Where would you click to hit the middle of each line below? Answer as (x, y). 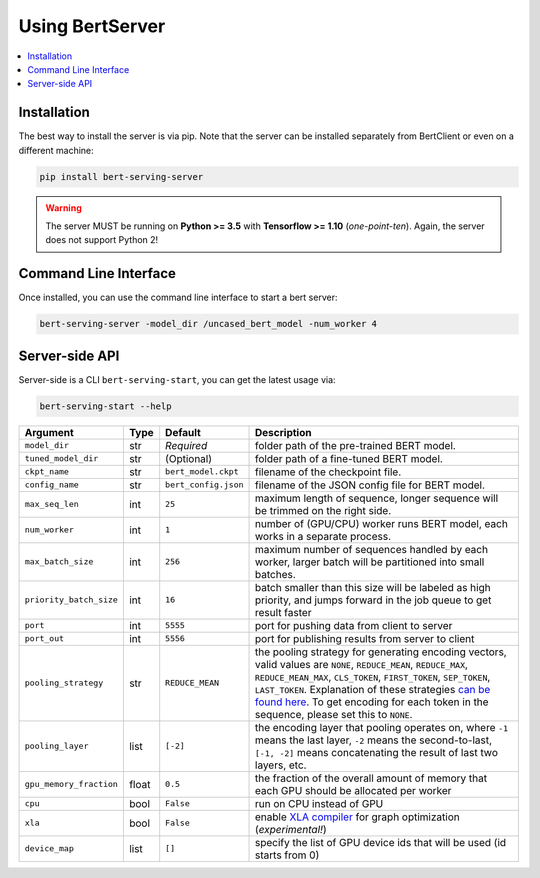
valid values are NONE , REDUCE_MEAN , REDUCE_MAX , (362, 664)
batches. (276, 574)
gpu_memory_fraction (71, 784)
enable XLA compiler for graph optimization (357, 817)
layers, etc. (281, 765)
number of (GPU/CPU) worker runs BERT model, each (382, 523)
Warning (63, 207)
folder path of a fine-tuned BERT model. (349, 458)
